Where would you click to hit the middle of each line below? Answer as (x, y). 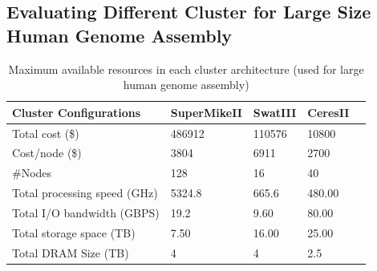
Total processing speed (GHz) (85, 193)
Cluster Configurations (77, 112)
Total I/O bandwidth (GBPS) (86, 212)
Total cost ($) (46, 133)
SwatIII (275, 112)
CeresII (328, 112)
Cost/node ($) (47, 153)
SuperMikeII (206, 112)
